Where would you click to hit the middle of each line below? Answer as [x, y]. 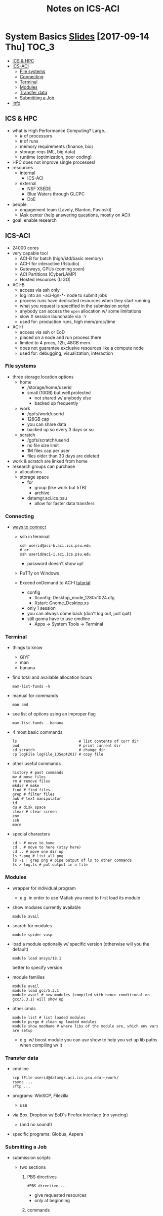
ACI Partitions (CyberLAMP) [48, 274]
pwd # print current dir [66, 746]
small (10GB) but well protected [59, 392]
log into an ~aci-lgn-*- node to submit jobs [63, 295]
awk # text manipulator [37, 799]
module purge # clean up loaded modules [54, 1022]
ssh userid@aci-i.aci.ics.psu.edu [55, 554]
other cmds [24, 1008]
